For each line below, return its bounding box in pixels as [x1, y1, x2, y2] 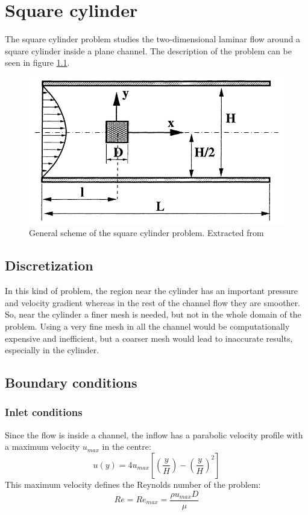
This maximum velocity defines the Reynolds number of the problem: [5, 478, 261, 490]
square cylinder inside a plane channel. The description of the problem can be [5, 44, 292, 57]
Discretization [5, 256, 93, 275]
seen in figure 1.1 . [5, 56, 70, 69]
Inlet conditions [5, 405, 83, 420]
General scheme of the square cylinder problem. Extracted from [29, 226, 264, 239]
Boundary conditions [5, 373, 137, 392]
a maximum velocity [5, 440, 80, 453]
